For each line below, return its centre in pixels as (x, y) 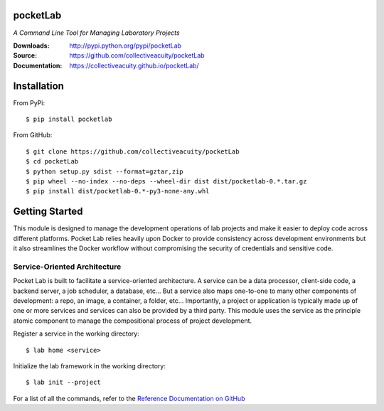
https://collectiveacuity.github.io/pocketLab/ (134, 65)
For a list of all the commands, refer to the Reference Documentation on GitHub (129, 398)
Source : (25, 55)
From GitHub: (33, 135)
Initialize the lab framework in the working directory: (90, 365)
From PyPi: (29, 102)
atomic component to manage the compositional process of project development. (133, 321)
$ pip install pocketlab (69, 119)
